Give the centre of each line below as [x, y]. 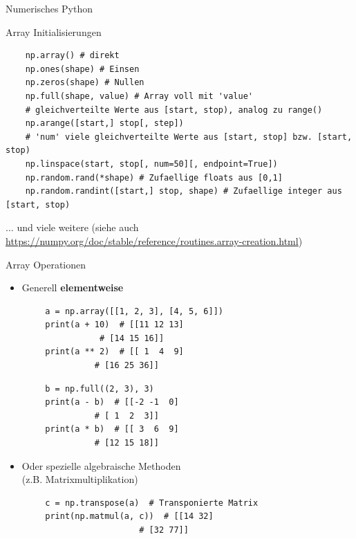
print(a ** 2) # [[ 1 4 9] [114, 352]
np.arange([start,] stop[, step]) [104, 124]
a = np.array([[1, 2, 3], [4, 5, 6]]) [134, 311]
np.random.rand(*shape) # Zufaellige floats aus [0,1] [154, 177]
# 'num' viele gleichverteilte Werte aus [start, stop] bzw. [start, [189, 137]
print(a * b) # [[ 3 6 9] [112, 429]
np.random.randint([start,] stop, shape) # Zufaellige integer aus [184, 191]
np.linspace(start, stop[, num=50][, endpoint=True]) [151, 164]
